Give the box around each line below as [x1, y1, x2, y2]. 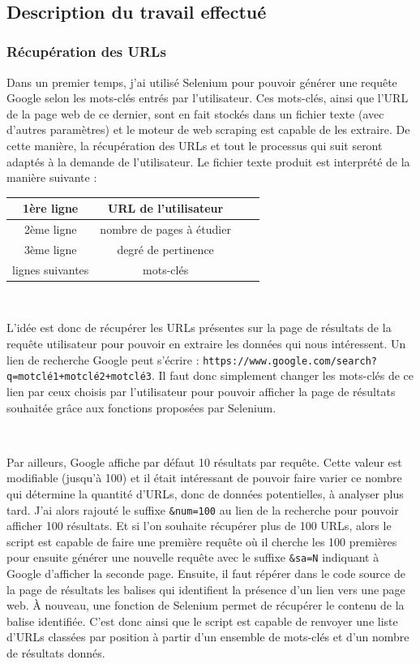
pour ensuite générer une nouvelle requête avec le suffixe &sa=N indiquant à [6, 549, 379, 566]
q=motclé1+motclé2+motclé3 [6, 371, 152, 383]
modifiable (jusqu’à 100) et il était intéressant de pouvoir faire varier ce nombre [6, 469, 402, 486]
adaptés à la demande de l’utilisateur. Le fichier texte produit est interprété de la [6, 153, 410, 170]
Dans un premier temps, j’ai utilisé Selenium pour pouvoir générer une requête [6, 73, 397, 90]
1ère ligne [23, 200, 79, 217]
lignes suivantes [12, 261, 89, 278]
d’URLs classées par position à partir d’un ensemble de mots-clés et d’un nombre [6, 628, 409, 645]
